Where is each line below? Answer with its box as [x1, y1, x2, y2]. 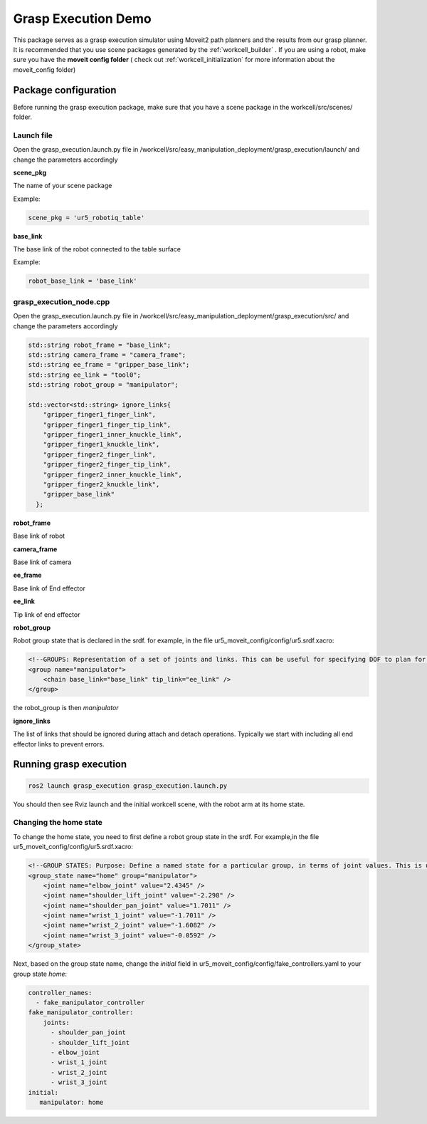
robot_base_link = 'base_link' [28, 277, 138, 285]
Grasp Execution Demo [13, 11, 152, 26]
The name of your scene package [13, 182, 112, 190]
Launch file [13, 130, 53, 140]
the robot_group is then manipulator [13, 704, 119, 712]
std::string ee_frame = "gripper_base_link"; [28, 360, 190, 369]
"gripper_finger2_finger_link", [43, 450, 157, 459]
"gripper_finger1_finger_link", [43, 410, 157, 419]
